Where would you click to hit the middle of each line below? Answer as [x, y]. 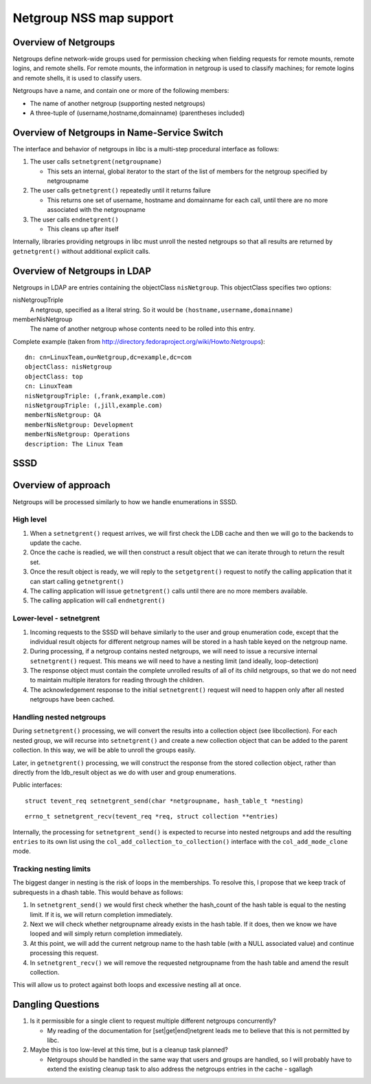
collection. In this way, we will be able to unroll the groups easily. [104, 750]
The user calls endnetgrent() [75, 219]
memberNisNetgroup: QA [63, 415]
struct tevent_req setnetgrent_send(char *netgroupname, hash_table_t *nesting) [165, 801]
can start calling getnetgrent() [77, 581]
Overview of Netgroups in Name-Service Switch [118, 132]
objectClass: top [54, 376]
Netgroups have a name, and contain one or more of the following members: [121, 91]
